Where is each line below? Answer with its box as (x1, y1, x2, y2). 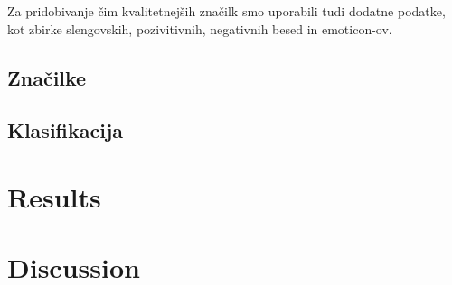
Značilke (7, 63, 87, 91)
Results (7, 178, 101, 215)
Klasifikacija (7, 116, 124, 144)
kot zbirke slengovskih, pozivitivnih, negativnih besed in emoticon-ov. (7, 19, 392, 38)
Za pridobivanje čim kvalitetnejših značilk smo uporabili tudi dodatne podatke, (7, 2, 446, 20)
